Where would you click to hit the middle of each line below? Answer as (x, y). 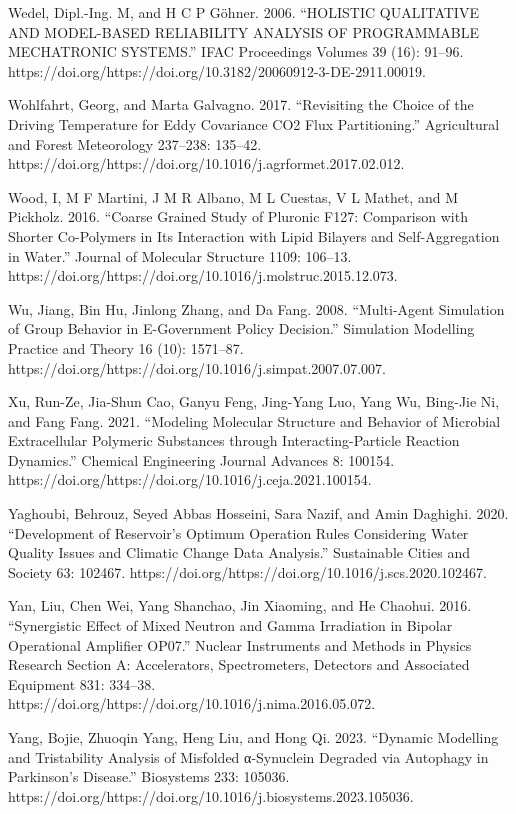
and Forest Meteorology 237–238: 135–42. (135, 143)
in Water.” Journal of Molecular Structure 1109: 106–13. (180, 255)
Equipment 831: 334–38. (82, 683)
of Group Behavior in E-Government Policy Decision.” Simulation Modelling (241, 328)
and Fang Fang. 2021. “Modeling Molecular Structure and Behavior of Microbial (254, 420)
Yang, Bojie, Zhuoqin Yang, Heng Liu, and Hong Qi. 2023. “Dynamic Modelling (253, 737)
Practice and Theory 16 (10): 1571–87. (126, 347)
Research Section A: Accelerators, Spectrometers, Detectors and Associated (239, 664)
